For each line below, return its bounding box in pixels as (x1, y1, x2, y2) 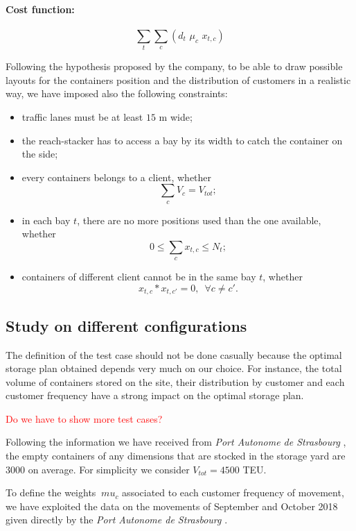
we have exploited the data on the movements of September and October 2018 (6, 498, 338, 513)
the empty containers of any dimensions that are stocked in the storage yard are (6, 448, 346, 463)
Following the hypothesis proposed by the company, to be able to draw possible (6, 59, 343, 74)
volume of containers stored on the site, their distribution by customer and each (6, 374, 345, 389)
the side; (21, 146, 58, 161)
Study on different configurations (6, 314, 247, 336)
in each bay (21, 212, 71, 227)
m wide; (159, 109, 193, 124)
